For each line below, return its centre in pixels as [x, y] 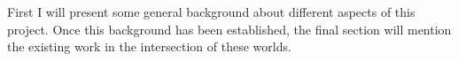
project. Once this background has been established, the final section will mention [229, 29]
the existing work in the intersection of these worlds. [149, 46]
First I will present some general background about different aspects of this [211, 11]
